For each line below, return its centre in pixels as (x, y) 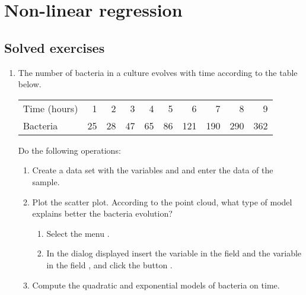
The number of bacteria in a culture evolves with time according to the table (158, 72)
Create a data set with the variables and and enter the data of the (153, 170)
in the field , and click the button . (109, 264)
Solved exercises (55, 47)
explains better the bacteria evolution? (102, 213)
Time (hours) (50, 108)
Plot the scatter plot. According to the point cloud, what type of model (162, 202)
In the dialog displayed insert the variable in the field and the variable (174, 253)
